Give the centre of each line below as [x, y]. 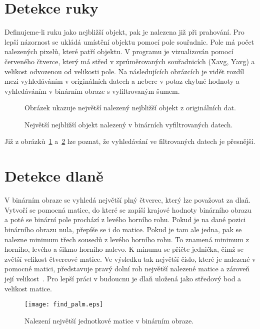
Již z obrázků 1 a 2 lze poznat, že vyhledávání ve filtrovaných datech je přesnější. [130, 141]
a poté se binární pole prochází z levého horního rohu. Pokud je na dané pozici [125, 219]
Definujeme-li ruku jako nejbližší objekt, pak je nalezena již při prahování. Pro [124, 32]
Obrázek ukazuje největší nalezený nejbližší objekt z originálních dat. [130, 108]
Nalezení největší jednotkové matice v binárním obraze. [109, 320]
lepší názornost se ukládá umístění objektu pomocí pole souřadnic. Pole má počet [129, 41]
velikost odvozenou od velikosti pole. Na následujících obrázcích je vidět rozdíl [124, 71]
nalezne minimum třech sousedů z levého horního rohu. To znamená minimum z [127, 239]
